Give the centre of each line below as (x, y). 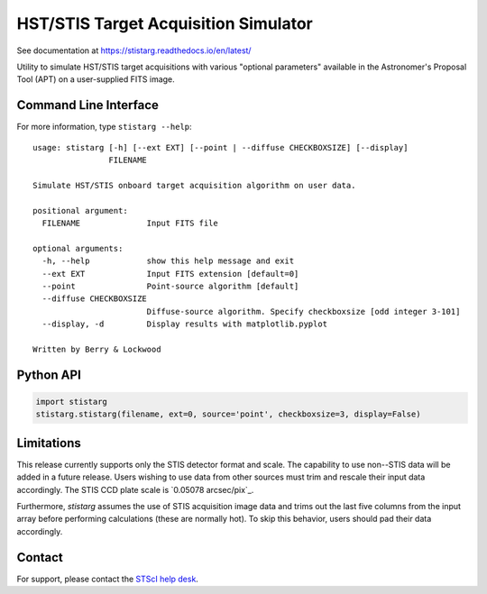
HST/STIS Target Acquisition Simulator (165, 23)
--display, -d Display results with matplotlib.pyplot (185, 324)
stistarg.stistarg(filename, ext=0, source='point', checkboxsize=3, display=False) (228, 414)
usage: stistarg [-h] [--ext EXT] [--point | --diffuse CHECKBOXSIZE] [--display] (221, 147)
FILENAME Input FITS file (130, 223)
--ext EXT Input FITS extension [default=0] (170, 274)
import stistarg (72, 402)
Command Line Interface (88, 105)
